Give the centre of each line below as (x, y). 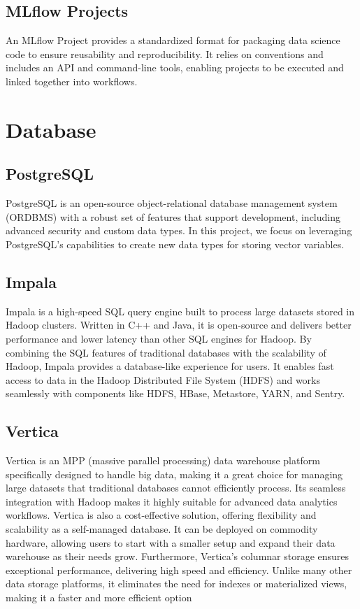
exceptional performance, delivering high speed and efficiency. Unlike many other (179, 569)
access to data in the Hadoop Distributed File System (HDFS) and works (163, 379)
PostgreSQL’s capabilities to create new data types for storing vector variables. (175, 244)
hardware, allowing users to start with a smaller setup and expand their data (171, 542)
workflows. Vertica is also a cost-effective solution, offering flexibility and (161, 515)
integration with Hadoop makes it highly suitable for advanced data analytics (172, 501)
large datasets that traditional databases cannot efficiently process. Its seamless (176, 488)
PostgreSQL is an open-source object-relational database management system (172, 203)
